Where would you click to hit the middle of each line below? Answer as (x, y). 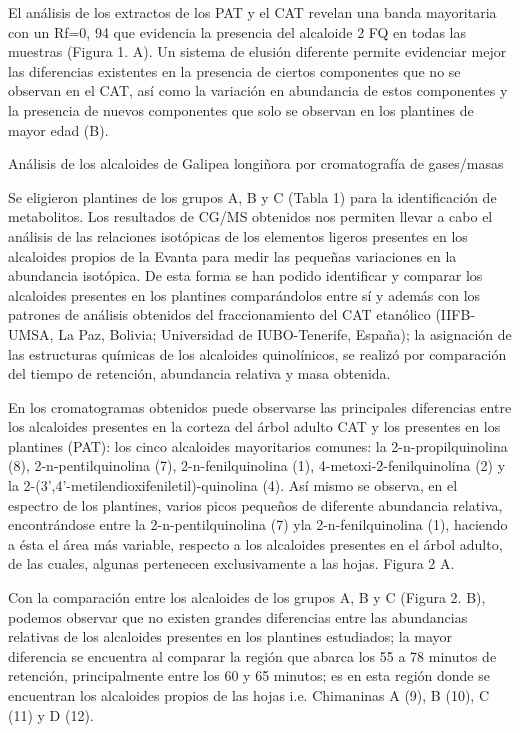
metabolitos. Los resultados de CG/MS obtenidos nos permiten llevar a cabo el (250, 216)
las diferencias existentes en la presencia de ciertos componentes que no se (234, 70)
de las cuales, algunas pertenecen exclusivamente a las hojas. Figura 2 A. (231, 563)
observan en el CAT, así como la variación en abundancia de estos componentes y (258, 90)
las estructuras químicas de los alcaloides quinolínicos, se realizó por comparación (257, 353)
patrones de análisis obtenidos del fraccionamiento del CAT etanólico (219, 314)
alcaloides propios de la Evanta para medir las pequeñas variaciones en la (232, 255)
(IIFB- (455, 314)
